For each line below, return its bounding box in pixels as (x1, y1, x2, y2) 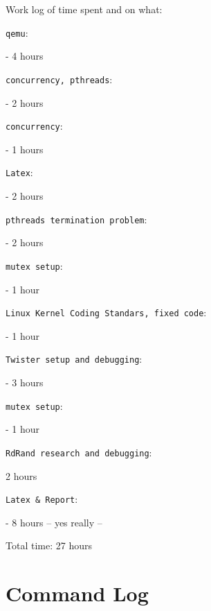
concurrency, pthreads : (6, 71, 113, 86)
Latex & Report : (6, 492, 78, 506)
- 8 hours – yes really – (6, 515, 102, 529)
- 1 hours (6, 141, 44, 156)
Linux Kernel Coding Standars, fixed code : (6, 305, 207, 320)
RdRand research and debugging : (6, 445, 152, 459)
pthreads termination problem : (6, 212, 147, 226)
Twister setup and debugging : (6, 352, 143, 366)
